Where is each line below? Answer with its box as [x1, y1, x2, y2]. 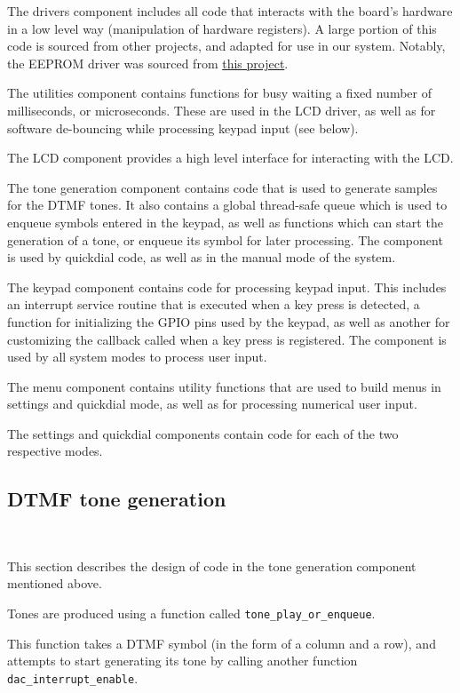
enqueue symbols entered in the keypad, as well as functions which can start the [7, 212, 443, 231]
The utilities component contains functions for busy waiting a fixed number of [7, 84, 432, 102]
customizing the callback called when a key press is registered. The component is [7, 330, 447, 348]
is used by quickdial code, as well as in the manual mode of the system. [7, 248, 396, 267]
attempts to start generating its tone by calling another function [7, 651, 358, 670]
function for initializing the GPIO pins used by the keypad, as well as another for [7, 312, 450, 331]
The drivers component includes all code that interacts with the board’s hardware [7, 2, 453, 20]
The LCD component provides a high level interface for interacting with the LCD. [7, 148, 454, 167]
